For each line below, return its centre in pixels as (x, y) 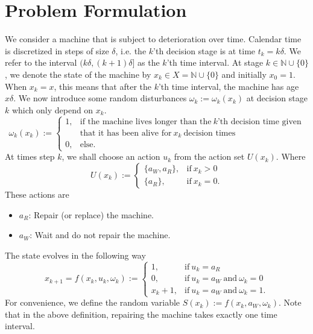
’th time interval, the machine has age (229, 86)
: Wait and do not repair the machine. (100, 235)
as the (149, 62)
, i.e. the (131, 50)
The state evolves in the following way (75, 255)
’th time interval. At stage (215, 62)
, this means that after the (103, 86)
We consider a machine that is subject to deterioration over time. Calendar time (153, 39)
